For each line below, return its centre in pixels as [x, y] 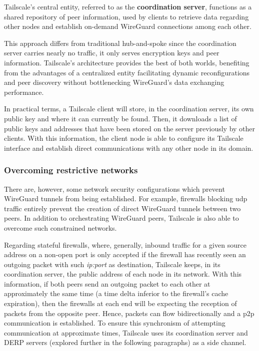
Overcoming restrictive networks [71, 170]
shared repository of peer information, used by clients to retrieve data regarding [126, 16]
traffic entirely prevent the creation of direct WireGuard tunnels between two [122, 208]
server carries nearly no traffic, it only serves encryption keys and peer [112, 53]
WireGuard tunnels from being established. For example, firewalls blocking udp [126, 198]
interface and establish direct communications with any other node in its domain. [129, 148]
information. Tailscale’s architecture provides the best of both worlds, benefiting [127, 62]
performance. [24, 92]
